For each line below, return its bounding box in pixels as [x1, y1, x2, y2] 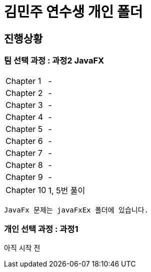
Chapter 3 [5, 99, 43, 110]
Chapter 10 [5, 184, 46, 195]
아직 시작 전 [4, 243, 40, 252]
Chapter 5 [5, 123, 43, 134]
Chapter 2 [5, 87, 43, 98]
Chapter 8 [5, 159, 43, 170]
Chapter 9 [5, 171, 43, 182]
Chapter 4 [5, 111, 43, 122]
